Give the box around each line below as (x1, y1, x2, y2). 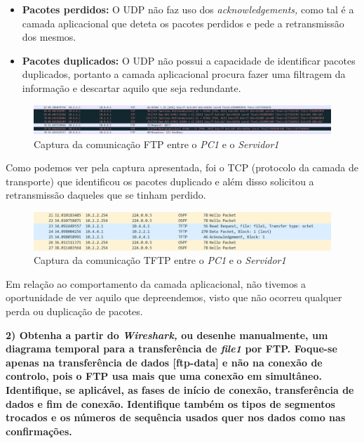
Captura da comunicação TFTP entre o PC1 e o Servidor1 (34, 253, 286, 267)
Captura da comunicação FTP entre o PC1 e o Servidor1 (34, 136, 279, 151)
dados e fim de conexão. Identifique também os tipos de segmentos (6, 396, 335, 411)
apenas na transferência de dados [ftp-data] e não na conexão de (6, 355, 323, 369)
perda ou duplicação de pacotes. (6, 303, 143, 318)
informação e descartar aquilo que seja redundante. (22, 80, 241, 95)
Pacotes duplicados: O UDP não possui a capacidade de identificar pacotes (22, 53, 356, 67)
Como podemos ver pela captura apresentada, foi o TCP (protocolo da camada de (6, 160, 358, 175)
